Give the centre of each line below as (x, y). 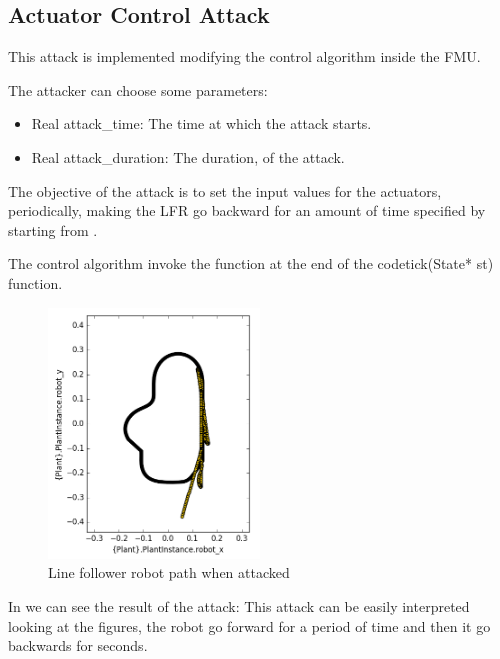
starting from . (53, 229)
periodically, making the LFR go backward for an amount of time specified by (247, 210)
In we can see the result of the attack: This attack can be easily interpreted (239, 605)
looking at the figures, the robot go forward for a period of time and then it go (249, 625)
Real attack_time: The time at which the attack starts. (201, 123)
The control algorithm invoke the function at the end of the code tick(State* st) (251, 263)
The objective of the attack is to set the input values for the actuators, (225, 190)
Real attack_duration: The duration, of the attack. (188, 156)
